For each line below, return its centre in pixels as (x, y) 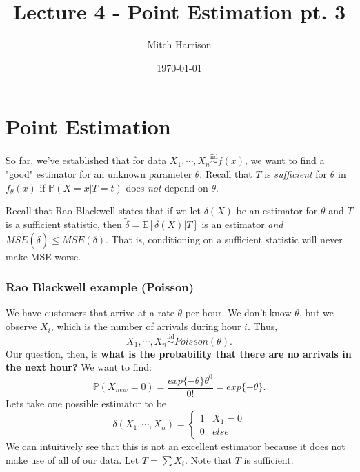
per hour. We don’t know (238, 312)
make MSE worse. (43, 256)
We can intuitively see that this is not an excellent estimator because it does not (176, 446)
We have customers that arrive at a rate (90, 312)
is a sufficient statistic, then (64, 224)
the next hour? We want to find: (79, 367)
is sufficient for (296, 174)
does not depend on (167, 187)
